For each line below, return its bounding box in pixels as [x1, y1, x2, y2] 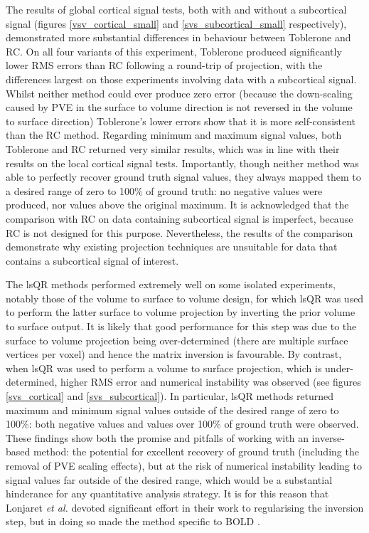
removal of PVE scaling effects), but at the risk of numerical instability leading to [6, 458, 362, 473]
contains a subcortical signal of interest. [6, 253, 179, 268]
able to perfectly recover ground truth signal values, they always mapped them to [6, 169, 361, 184]
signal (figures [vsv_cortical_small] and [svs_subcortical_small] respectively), [6, 16, 347, 31]
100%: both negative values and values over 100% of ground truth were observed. [6, 416, 359, 431]
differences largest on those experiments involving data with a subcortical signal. [6, 71, 357, 86]
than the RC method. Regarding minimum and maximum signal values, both [6, 127, 342, 142]
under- [325, 360, 353, 375]
